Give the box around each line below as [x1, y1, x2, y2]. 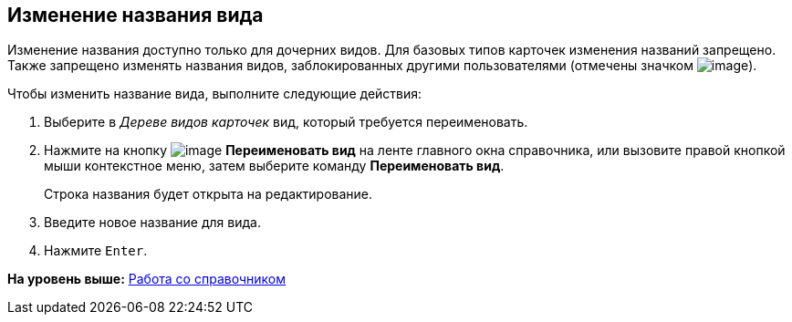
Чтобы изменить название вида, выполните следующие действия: [7, 86, 422, 102]
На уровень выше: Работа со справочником [7, 271, 286, 287]
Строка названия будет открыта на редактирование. [44, 186, 373, 203]
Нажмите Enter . [44, 243, 148, 259]
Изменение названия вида [7, 4, 264, 26]
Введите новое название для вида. [44, 214, 261, 231]
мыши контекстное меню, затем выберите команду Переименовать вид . [44, 158, 505, 174]
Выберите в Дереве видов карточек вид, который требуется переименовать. [44, 114, 528, 130]
